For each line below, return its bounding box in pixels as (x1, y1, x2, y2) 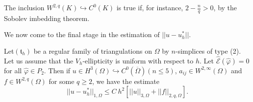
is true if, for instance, (116, 2, 183, 12)
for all (4, 65, 22, 75)
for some (49, 76, 75, 86)
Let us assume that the (4, 55, 74, 65)
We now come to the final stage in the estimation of (4, 29, 160, 40)
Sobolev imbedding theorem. (4, 13, 90, 23)
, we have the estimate (92, 76, 159, 86)
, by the (213, 2, 237, 12)
